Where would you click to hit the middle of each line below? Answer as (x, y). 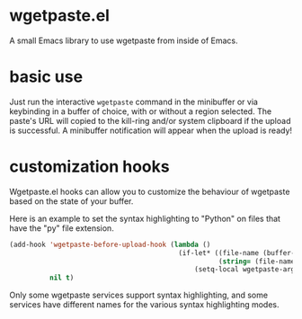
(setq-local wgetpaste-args (247, 270)
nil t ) (62, 278)
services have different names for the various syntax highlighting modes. (144, 305)
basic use (46, 77)
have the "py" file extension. (62, 228)
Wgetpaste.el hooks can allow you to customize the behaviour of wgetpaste (150, 191)
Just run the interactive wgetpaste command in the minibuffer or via (134, 102)
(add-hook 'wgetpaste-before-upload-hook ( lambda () (110, 244)
